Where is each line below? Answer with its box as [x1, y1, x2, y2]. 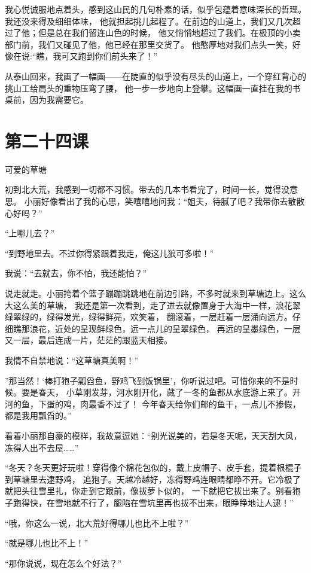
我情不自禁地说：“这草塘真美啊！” [5, 354, 139, 366]
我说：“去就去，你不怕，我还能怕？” [5, 267, 147, 279]
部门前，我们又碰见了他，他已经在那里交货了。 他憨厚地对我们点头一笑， [5, 38, 292, 50]
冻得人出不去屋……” [5, 441, 79, 453]
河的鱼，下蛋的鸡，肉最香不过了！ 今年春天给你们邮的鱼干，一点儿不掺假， [5, 397, 301, 410]
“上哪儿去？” [5, 227, 55, 239]
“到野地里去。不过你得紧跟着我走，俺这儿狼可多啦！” [5, 246, 214, 259]
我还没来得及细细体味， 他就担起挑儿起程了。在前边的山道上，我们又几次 [5, 14, 292, 27]
